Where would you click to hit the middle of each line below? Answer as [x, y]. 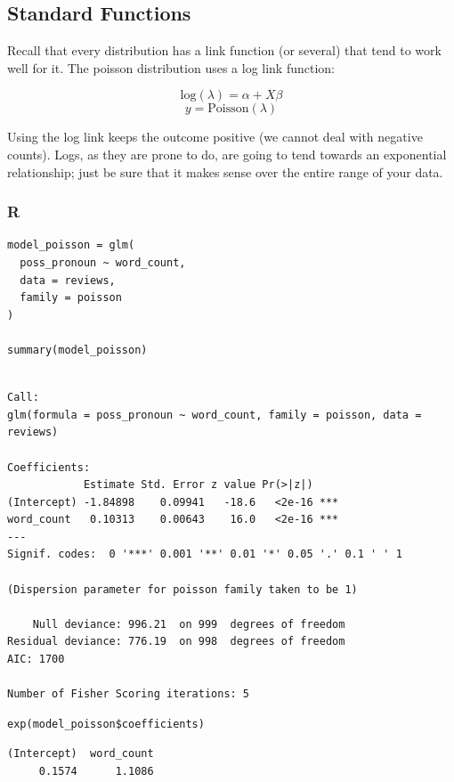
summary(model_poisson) [77, 350]
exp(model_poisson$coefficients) [106, 724]
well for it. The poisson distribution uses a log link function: [171, 67]
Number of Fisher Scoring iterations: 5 [129, 694]
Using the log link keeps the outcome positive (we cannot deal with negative [215, 137]
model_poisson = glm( [71, 245]
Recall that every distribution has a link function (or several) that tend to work [224, 50]
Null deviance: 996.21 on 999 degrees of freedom [189, 624]
